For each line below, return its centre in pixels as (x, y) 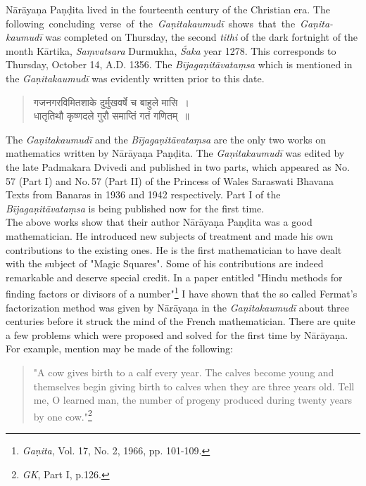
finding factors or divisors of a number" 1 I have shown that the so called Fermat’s (182, 292)
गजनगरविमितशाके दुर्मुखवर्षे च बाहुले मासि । (111, 102)
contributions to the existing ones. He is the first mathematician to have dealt (174, 249)
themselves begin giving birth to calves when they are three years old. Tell (194, 386)
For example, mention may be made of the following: (120, 348)
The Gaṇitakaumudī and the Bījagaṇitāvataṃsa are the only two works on (166, 139)
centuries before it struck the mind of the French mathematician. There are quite (181, 321)
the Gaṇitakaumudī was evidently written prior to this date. (135, 78)
